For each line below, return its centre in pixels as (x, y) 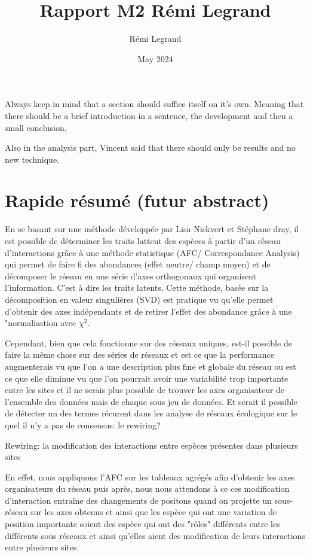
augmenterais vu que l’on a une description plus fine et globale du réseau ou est (151, 366)
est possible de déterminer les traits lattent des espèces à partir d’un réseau (143, 241)
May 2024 (155, 58)
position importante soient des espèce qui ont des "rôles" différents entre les (142, 524)
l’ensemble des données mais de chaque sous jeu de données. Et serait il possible (151, 401)
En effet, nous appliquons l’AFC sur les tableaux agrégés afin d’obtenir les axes (150, 477)
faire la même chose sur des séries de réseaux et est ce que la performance (139, 354)
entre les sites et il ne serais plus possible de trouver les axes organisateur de (145, 390)
